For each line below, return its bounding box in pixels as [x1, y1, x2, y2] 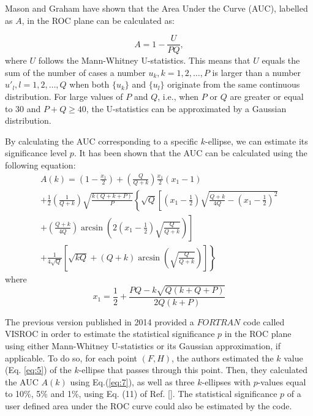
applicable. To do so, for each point [5, 351, 137, 364]
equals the [262, 54, 300, 67]
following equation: [5, 159, 76, 171]
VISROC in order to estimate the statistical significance [5, 327, 215, 340]
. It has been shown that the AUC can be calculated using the [74, 146, 307, 159]
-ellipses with [202, 375, 251, 388]
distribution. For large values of [5, 90, 123, 103]
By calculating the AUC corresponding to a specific [5, 134, 198, 147]
